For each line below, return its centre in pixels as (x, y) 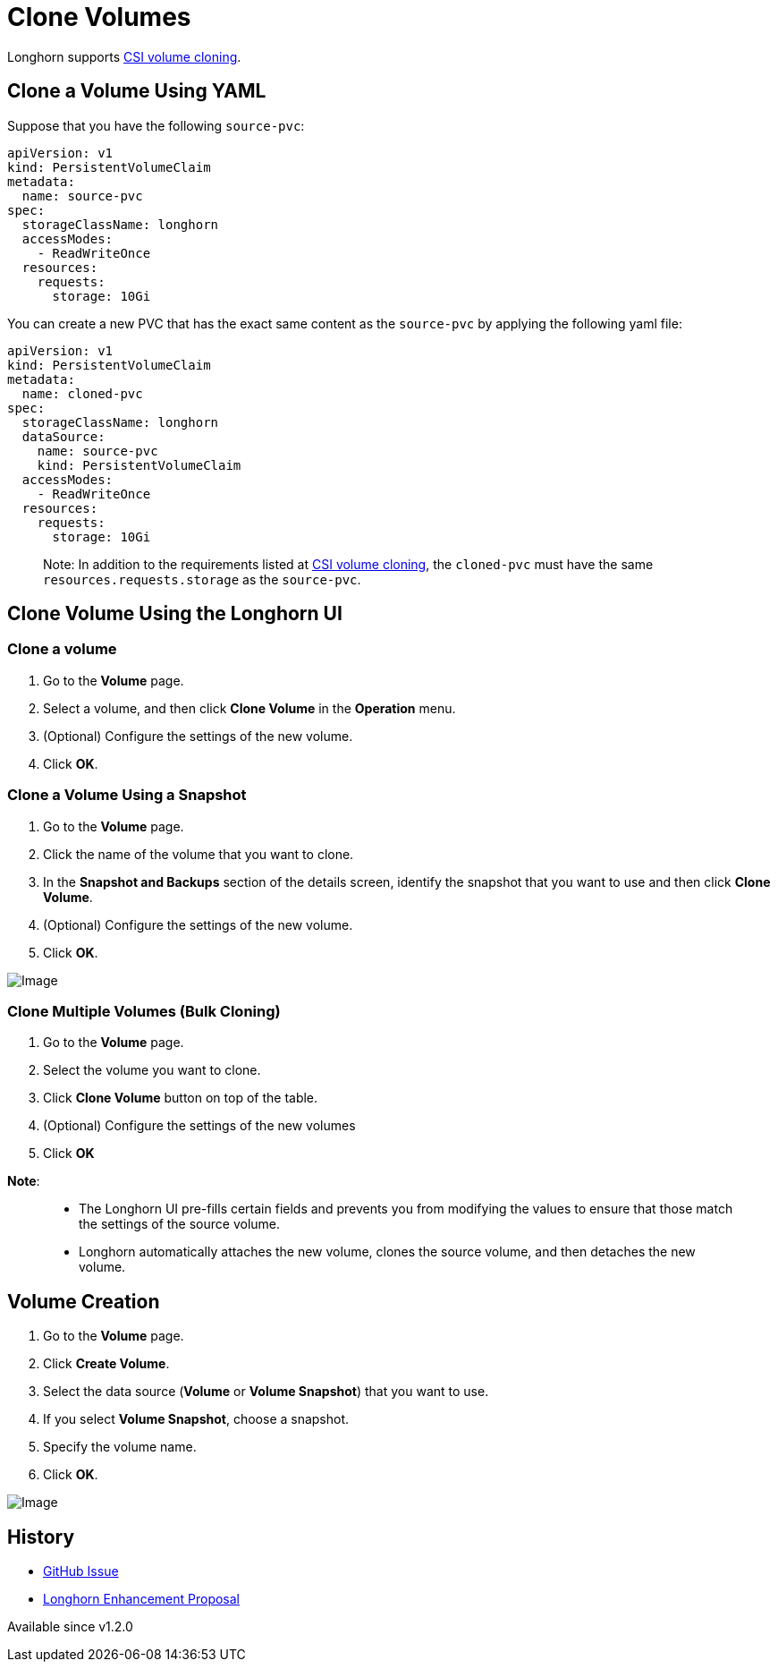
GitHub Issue (81, 1571)
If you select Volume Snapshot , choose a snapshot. (196, 1419)
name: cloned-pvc (82, 393)
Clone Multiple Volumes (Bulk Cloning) (144, 1011)
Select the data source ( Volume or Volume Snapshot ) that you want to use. (266, 1392)
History (41, 1537)
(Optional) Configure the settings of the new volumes (199, 1126)
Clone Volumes (99, 17)
